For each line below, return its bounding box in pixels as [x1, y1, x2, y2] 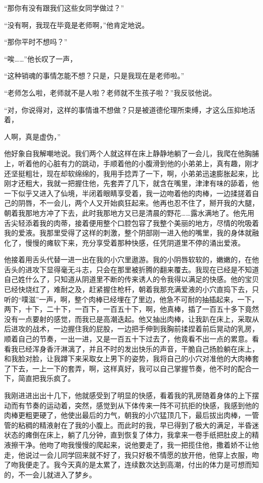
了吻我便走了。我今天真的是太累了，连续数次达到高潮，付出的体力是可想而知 [4, 459, 259, 470]
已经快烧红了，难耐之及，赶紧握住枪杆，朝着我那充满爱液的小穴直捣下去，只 [4, 284, 259, 295]
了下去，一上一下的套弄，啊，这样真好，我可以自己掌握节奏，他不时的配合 [4, 363, 252, 373]
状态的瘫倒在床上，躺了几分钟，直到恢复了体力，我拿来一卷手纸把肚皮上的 [4, 429, 252, 440]
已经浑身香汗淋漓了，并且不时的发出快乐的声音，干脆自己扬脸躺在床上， [18, 343, 259, 354]
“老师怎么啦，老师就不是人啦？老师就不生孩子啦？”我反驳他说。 [4, 87, 216, 98]
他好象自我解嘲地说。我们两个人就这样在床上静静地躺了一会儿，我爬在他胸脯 [4, 148, 259, 159]
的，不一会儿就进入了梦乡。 [4, 469, 96, 479]
